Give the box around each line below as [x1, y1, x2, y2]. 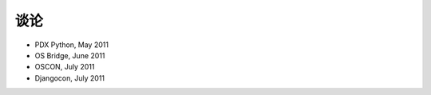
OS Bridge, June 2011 [34, 50, 105, 60]
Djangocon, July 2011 [34, 73, 105, 83]
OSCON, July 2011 [34, 62, 95, 72]
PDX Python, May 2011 [34, 40, 109, 49]
